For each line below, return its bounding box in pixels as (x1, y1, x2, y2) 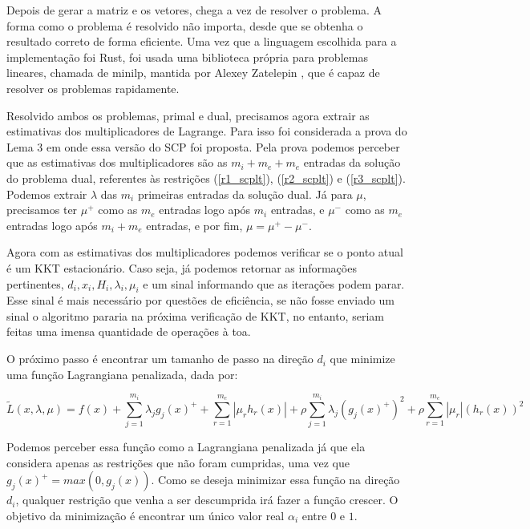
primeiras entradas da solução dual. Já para (137, 185, 353, 202)
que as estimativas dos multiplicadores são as (6, 154, 228, 171)
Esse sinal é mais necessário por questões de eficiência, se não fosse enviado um (6, 292, 395, 309)
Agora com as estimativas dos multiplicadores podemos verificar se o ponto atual (6, 244, 403, 260)
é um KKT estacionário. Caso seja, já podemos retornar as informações (6, 259, 357, 276)
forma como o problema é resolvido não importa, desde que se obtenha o (6, 17, 363, 34)
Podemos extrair (6, 185, 87, 202)
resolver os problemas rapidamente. (6, 79, 180, 96)
